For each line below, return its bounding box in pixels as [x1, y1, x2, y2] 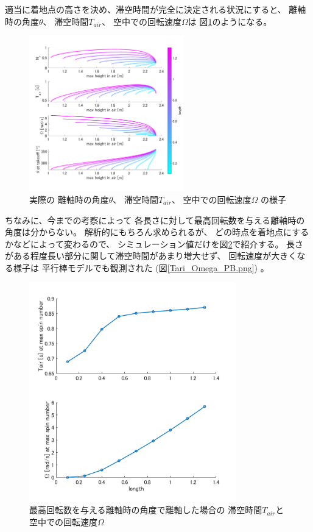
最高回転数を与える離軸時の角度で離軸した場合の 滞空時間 [29, 503, 262, 516]
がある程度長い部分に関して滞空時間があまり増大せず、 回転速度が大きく [5, 249, 297, 262]
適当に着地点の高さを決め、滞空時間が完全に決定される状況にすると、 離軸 [5, 3, 306, 15]
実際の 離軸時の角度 [29, 193, 109, 205]
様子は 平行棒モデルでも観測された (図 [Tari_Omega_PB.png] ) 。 [13, 261, 269, 274]
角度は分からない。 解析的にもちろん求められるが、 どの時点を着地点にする [5, 225, 309, 238]
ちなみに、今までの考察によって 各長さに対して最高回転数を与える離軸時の [5, 213, 305, 226]
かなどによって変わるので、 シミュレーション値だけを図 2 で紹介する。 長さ [5, 237, 304, 250]
